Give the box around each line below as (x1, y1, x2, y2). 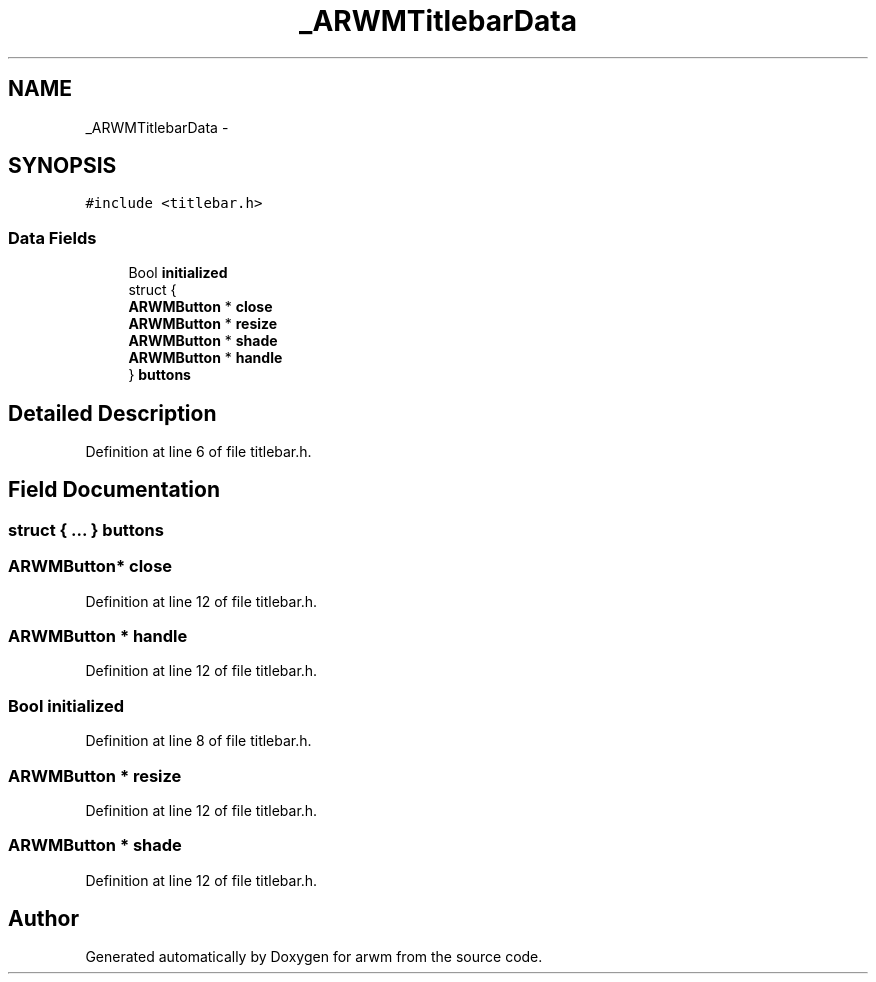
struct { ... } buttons (8, 519, 164, 540)
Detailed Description (8, 400, 217, 426)
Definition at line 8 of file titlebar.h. (85, 732, 312, 750)
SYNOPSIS (8, 153, 117, 179)
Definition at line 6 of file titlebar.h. (85, 443, 312, 461)
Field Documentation (8, 477, 220, 503)
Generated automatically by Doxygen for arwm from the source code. (85, 948, 543, 966)
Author (8, 906, 79, 932)
